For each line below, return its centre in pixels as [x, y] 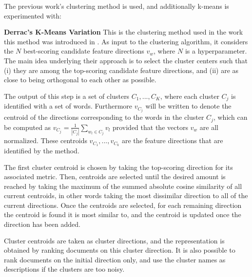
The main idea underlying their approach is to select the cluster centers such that [126, 60]
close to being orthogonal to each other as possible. [80, 80]
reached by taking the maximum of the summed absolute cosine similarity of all [123, 186]
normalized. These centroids [46, 140]
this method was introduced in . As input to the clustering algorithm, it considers [126, 41]
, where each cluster [190, 96]
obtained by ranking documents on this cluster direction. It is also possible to [120, 250]
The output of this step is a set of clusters [67, 96]
